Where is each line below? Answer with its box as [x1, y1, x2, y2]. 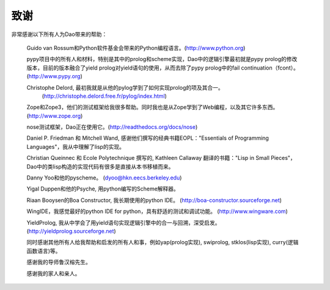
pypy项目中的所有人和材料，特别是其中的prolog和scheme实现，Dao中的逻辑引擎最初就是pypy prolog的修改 [26, 56, 298, 63]
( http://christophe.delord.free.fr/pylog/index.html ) [42, 92, 167, 100]
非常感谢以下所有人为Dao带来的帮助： [11, 31, 108, 38]
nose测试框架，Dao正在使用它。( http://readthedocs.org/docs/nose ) [26, 123, 198, 131]
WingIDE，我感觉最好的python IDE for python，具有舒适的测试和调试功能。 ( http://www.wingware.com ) [26, 208, 288, 215]
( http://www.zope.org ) [26, 112, 83, 119]
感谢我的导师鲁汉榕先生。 [26, 258, 91, 266]
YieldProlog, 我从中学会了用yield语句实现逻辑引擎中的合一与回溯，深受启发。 [26, 219, 221, 226]
